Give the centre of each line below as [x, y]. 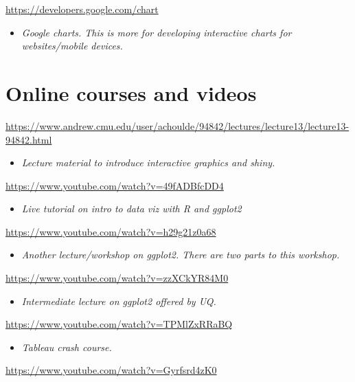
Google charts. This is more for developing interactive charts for [157, 32]
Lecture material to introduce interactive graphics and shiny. [148, 162]
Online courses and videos [131, 92]
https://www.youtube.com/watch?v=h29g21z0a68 [111, 231]
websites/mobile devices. [72, 46]
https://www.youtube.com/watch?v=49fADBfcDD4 [115, 185]
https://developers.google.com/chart [82, 9]
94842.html [29, 139]
